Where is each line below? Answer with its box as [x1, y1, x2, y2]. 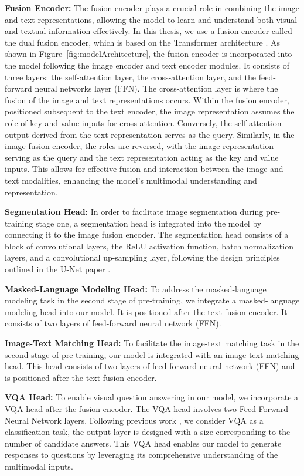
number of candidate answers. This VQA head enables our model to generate [5, 437, 282, 449]
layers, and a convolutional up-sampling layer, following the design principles [5, 251, 280, 264]
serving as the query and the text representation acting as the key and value [5, 151, 279, 163]
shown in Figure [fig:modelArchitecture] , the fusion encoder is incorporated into [5, 48, 292, 60]
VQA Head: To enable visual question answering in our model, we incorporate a [5, 391, 299, 403]
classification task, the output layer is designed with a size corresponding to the [5, 426, 291, 438]
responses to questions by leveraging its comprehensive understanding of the [5, 448, 278, 461]
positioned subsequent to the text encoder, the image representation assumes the [5, 105, 295, 117]
